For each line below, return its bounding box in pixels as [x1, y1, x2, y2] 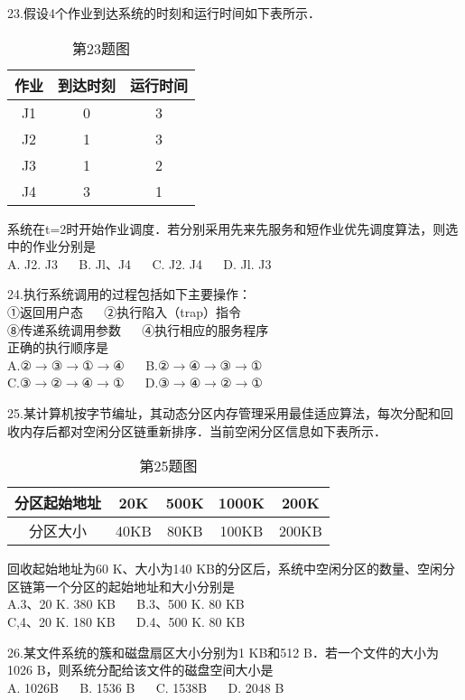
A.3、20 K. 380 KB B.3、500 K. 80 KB [7, 594, 245, 613]
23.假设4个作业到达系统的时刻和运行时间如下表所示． [7, 4, 321, 22]
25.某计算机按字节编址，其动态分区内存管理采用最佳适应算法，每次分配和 [7, 403, 441, 422]
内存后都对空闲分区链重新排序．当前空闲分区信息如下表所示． [19, 421, 386, 440]
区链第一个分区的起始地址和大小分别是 [7, 576, 235, 595]
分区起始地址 [14, 492, 102, 514]
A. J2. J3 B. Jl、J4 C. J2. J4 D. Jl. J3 [7, 254, 272, 273]
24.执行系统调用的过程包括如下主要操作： [7, 285, 251, 303]
